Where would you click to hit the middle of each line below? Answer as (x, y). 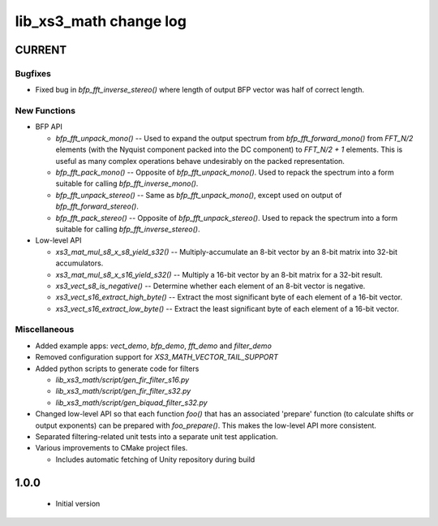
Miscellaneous (45, 330)
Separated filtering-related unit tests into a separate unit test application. (157, 436)
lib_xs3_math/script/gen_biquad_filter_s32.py (131, 403)
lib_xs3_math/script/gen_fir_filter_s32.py (123, 391)
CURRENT (41, 50)
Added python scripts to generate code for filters (117, 369)
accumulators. (79, 263)
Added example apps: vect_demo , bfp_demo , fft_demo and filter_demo (153, 346)
